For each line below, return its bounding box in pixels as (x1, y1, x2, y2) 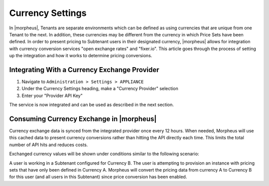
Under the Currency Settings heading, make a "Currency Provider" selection (21, 86, 179, 92)
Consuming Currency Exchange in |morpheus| (9, 115, 157, 123)
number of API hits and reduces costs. (9, 142, 88, 148)
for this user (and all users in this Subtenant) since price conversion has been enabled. (9, 174, 187, 180)
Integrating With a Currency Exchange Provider (9, 65, 159, 74)
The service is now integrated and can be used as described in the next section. (9, 102, 174, 108)
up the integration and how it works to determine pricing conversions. (9, 53, 152, 59)
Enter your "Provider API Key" (21, 93, 83, 98)
